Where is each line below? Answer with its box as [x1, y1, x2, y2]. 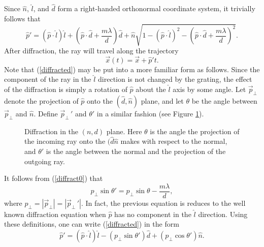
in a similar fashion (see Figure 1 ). [96, 108, 204, 118]
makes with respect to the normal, [120, 136, 227, 146]
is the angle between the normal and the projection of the [46, 145, 226, 156]
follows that [4, 13, 41, 23]
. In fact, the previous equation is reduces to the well [81, 197, 246, 208]
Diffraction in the [24, 126, 79, 136]
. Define [34, 108, 58, 118]
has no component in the [114, 208, 191, 219]
